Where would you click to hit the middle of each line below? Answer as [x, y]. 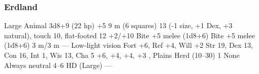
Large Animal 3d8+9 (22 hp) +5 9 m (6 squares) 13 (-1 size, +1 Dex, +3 [118, 25]
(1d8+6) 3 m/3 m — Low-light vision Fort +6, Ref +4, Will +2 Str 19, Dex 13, [128, 45]
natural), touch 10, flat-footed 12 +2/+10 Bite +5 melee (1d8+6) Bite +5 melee [129, 35]
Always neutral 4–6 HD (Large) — [58, 65]
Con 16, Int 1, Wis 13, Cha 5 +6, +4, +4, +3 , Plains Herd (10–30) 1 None [122, 55]
